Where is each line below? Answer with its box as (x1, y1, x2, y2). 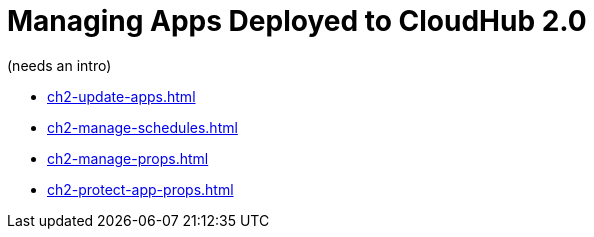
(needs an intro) (7, 56, 112, 74)
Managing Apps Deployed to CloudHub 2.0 (7, 4, 587, 38)
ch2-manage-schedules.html (47, 118, 238, 136)
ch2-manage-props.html (47, 149, 209, 167)
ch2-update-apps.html (47, 87, 196, 105)
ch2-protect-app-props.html (47, 180, 234, 198)
